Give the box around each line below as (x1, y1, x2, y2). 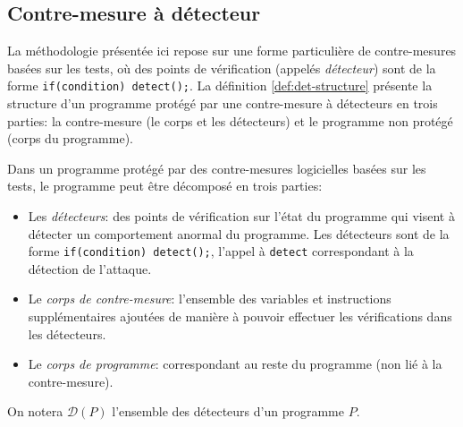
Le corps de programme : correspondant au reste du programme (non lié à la (28, 354, 442, 373)
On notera (7, 402, 63, 421)
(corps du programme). (7, 129, 133, 148)
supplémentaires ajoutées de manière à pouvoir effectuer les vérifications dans (28, 307, 452, 326)
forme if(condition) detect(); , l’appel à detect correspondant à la (28, 242, 414, 260)
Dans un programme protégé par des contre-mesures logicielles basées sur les (7, 158, 426, 177)
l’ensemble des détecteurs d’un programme (112, 402, 344, 421)
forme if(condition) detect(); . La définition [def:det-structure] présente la (7, 76, 433, 95)
